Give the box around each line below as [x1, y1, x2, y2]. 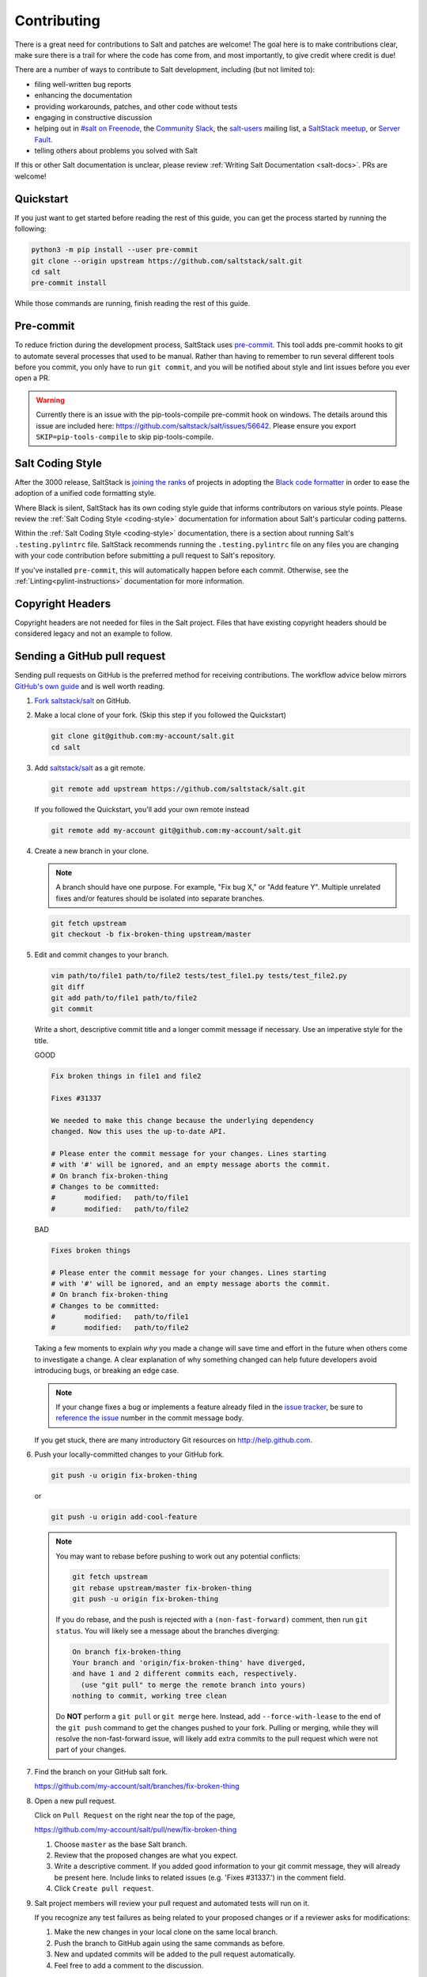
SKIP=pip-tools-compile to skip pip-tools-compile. [36, 432, 213, 441]
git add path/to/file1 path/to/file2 [51, 993, 198, 1002]
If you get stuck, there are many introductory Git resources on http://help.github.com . [34, 1435, 312, 1445]
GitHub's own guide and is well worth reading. [14, 681, 165, 691]
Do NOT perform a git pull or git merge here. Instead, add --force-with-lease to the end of [55, 1712, 381, 1722]
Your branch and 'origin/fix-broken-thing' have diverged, [72, 1658, 306, 1668]
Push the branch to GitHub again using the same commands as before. [54, 1938, 285, 1948]
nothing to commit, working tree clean [72, 1692, 227, 1700]
